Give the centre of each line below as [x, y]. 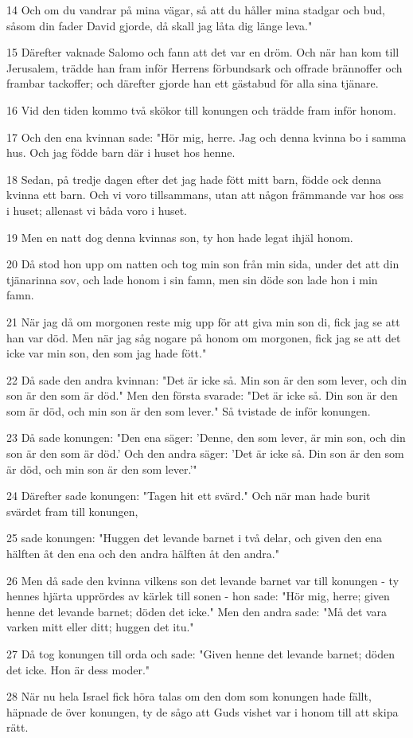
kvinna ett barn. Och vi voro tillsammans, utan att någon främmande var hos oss [205, 195]
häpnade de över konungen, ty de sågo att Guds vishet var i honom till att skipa [203, 711]
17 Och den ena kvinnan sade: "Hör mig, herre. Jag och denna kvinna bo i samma [206, 137]
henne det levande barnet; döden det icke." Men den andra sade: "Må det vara [197, 611]
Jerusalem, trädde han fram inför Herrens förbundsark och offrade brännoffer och [205, 67]
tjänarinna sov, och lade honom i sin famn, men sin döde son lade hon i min [192, 279]
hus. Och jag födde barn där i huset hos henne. [121, 152]
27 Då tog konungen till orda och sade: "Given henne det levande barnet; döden [201, 654]
